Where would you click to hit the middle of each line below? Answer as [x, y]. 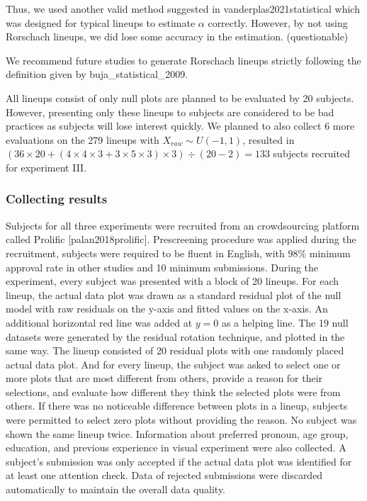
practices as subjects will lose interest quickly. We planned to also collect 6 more [180, 126]
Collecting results [57, 199]
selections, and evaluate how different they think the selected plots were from [173, 392]
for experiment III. [46, 167]
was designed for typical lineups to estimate [101, 22]
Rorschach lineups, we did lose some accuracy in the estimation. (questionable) [177, 36]
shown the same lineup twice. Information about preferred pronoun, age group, [177, 433]
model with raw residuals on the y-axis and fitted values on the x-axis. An [167, 309]
